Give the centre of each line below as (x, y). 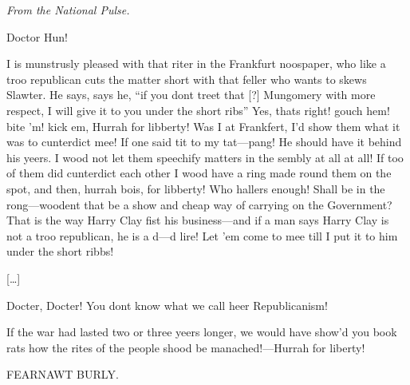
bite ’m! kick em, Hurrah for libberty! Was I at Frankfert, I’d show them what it (203, 126)
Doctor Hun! (37, 36)
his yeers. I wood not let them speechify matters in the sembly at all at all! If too (205, 157)
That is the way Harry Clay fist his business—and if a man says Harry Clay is (198, 220)
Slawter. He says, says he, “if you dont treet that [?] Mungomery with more (191, 95)
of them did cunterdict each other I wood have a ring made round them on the (199, 173)
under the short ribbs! (60, 251)
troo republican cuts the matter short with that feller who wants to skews (187, 79)
